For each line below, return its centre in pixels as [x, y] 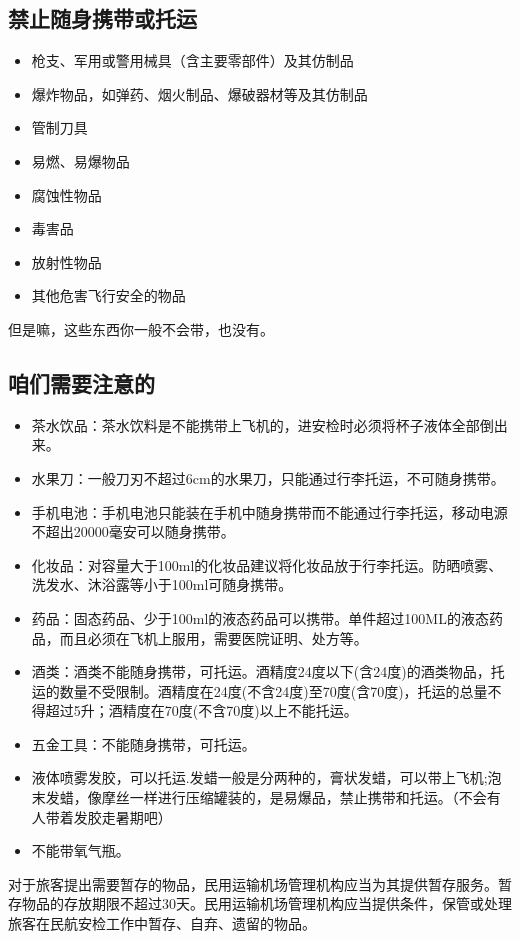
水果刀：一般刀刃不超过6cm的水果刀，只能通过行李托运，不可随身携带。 [268, 477]
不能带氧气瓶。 [80, 850]
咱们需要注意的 [81, 382]
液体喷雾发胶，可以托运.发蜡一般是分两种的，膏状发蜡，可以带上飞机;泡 [266, 777]
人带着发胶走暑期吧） [101, 816]
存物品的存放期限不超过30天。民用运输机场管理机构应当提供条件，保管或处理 [260, 903]
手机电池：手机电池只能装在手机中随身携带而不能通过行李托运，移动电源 [269, 511]
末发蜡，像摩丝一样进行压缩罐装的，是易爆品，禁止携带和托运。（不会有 [266, 797]
